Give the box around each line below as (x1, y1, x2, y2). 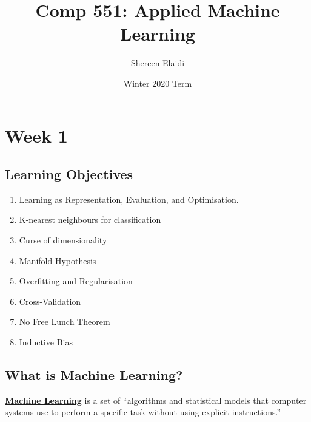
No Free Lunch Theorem (19, 315, 110, 328)
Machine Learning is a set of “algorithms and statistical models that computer (5, 393, 307, 406)
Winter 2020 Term (123, 77, 192, 89)
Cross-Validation (19, 294, 81, 307)
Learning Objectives (5, 165, 133, 183)
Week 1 (5, 123, 68, 148)
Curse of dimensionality (19, 234, 107, 247)
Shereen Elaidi (130, 56, 185, 69)
